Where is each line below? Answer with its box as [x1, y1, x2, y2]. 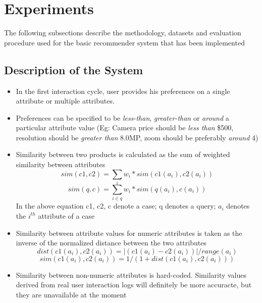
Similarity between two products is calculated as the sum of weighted [16, 149, 230, 160]
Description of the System [4, 62, 143, 77]
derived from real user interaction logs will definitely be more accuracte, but [16, 279, 252, 290]
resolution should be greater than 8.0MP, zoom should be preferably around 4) [16, 132, 258, 142]
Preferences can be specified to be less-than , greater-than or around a [16, 112, 229, 123]
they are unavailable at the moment [16, 289, 127, 299]
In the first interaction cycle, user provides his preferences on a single [16, 85, 230, 96]
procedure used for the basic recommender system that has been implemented [4, 37, 245, 47]
